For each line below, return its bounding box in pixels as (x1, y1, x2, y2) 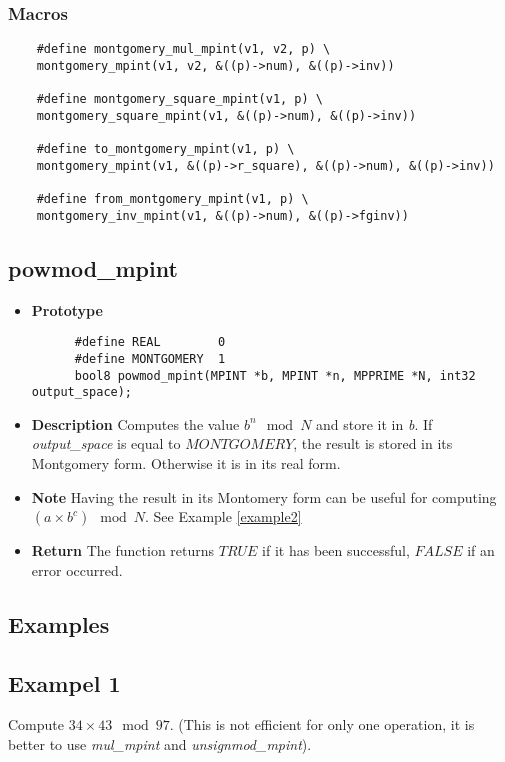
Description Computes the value (31, 413, 240, 434)
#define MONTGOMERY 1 (74, 351, 226, 366)
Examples (8, 608, 110, 639)
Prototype (31, 299, 103, 320)
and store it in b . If (316, 413, 433, 434)
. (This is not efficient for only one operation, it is (169, 714, 475, 735)
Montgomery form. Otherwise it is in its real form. (31, 453, 341, 474)
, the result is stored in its (293, 433, 453, 454)
